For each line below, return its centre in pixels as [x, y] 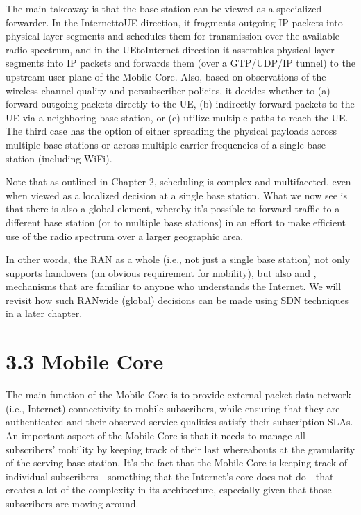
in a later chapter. [44, 313]
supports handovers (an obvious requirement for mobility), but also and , [161, 272]
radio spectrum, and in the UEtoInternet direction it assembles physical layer [170, 49]
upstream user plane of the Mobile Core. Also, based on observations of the [166, 76]
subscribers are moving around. [72, 503]
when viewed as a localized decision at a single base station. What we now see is [176, 195]
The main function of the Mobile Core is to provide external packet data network [179, 395]
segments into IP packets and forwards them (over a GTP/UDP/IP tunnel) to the [180, 63]
